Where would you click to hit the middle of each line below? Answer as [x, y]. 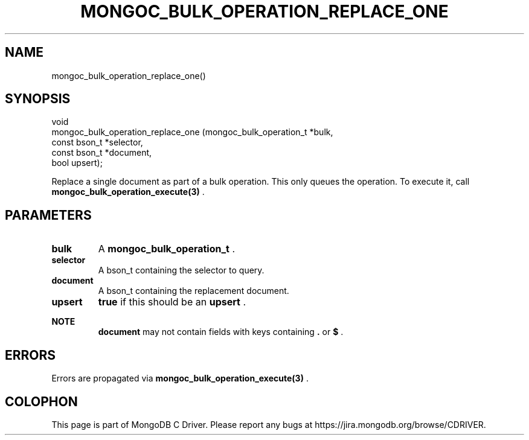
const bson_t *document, [102, 153]
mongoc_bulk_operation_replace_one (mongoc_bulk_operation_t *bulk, [192, 132]
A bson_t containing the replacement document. [194, 291]
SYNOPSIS [38, 99]
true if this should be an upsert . [172, 302]
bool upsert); [77, 163]
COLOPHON [41, 401]
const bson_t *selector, [97, 142]
